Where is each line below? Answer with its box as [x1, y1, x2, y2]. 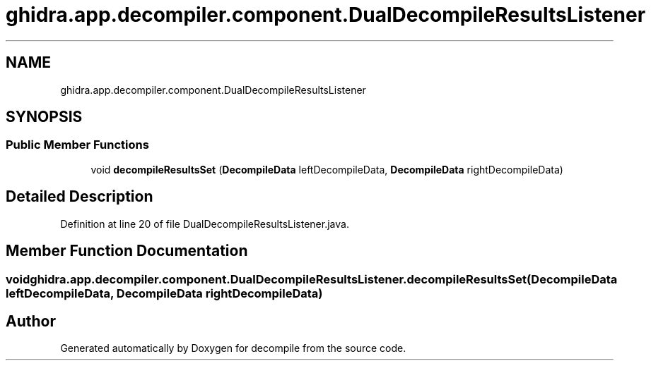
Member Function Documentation [6, 242, 248, 260]
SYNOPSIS [6, 108, 83, 126]
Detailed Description [6, 188, 153, 206]
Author [6, 312, 56, 330]
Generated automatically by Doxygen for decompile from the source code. [60, 342, 406, 355]
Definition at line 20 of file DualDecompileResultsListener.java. [60, 217, 349, 230]
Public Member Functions [6, 138, 149, 152]
